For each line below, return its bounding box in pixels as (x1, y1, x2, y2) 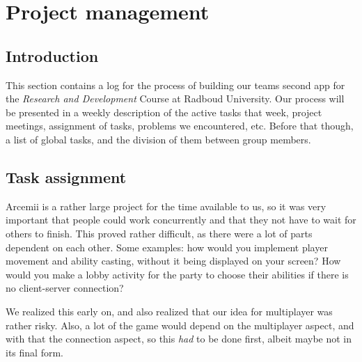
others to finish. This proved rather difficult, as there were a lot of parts (6, 226, 313, 240)
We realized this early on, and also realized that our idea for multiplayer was (6, 304, 333, 318)
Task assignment (6, 166, 127, 187)
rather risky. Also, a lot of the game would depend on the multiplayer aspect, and (6, 317, 354, 332)
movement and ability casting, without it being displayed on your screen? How (6, 253, 341, 268)
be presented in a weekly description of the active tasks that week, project (6, 104, 322, 119)
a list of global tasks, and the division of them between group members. (6, 132, 311, 146)
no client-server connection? (6, 281, 124, 295)
